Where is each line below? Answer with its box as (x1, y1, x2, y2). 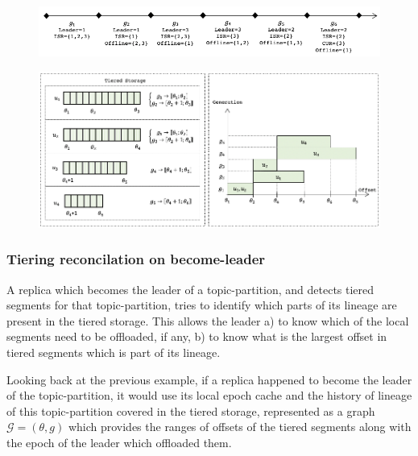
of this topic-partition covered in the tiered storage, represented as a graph (6, 402, 375, 419)
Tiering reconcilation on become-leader (6, 249, 266, 269)
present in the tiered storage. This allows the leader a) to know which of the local (6, 312, 409, 329)
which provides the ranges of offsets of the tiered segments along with (68, 418, 412, 435)
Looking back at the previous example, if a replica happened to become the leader (6, 371, 412, 388)
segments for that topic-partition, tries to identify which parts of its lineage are (6, 296, 397, 313)
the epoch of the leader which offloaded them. (6, 434, 232, 451)
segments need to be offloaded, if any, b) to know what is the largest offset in (6, 328, 387, 345)
